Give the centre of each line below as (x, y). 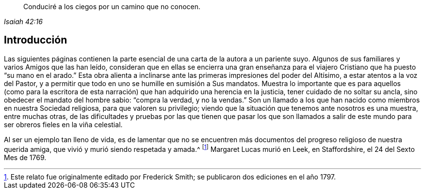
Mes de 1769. (25, 157)
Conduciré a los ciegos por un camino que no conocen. (112, 7)
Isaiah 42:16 (23, 22)
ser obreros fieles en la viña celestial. (63, 124)
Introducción (36, 40)
